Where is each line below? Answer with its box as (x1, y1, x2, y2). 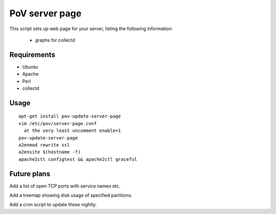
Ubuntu (22, 64, 38, 70)
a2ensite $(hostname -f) (18, 149, 81, 155)
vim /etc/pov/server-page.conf (18, 121, 97, 126)
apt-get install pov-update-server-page (18, 113, 121, 120)
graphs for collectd (35, 37, 75, 43)
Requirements (9, 50, 56, 59)
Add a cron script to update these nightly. (9, 202, 97, 208)
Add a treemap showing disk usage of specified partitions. (9, 192, 133, 199)
